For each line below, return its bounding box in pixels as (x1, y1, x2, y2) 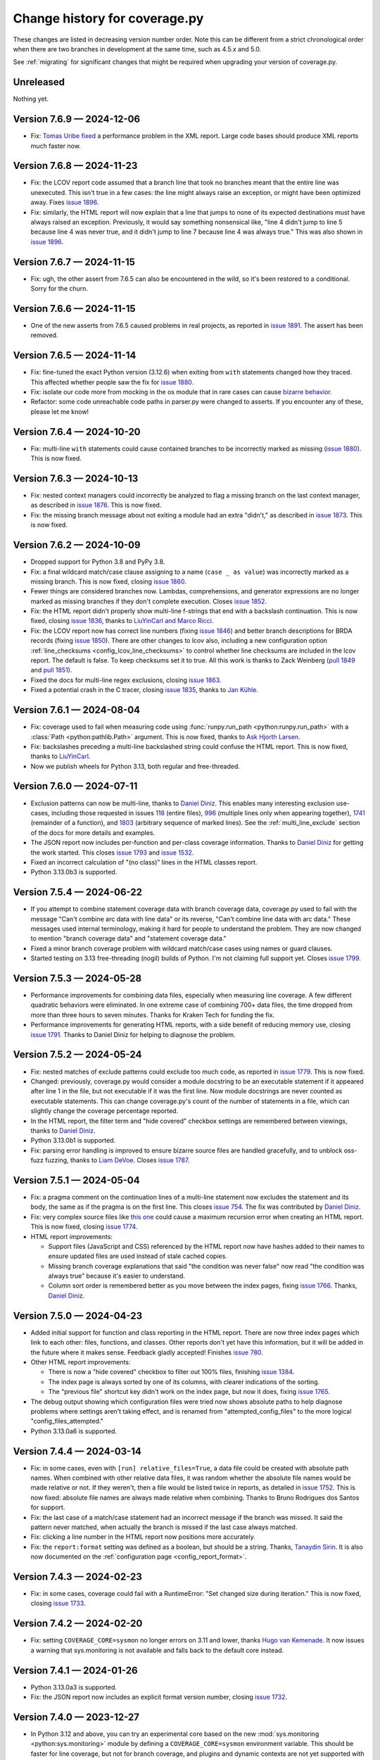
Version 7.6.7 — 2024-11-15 (13, 256, 135, 268)
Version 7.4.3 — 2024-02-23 (13, 1571, 142, 1583)
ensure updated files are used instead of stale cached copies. (48, 1252, 228, 1260)
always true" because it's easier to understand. (48, 1271, 186, 1281)
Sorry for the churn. (30, 284, 88, 293)
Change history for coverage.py (13, 11, 204, 26)
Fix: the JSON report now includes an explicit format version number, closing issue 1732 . (30, 1693, 288, 1701)
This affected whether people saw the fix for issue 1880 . (30, 377, 194, 386)
